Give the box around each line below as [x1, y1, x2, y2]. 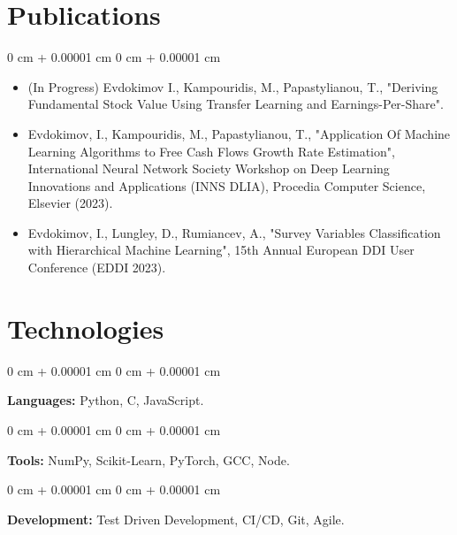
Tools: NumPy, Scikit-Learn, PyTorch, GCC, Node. [7, 450, 290, 469]
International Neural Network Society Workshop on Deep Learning [27, 159, 390, 178]
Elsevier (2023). [27, 194, 113, 212]
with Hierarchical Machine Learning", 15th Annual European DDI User [27, 241, 415, 259]
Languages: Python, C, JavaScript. [7, 391, 204, 409]
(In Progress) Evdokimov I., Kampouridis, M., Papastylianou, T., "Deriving [27, 77, 438, 96]
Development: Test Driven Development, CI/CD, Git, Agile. [7, 509, 345, 528]
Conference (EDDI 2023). [27, 258, 166, 277]
